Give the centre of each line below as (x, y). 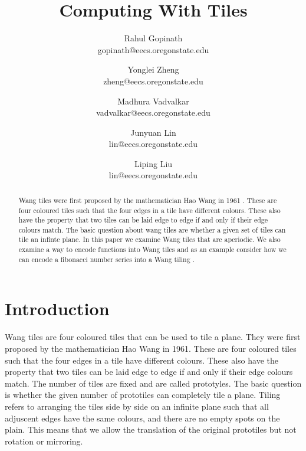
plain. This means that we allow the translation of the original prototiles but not (151, 429)
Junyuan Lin (153, 132)
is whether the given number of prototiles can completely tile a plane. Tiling (143, 395)
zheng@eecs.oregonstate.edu (153, 81)
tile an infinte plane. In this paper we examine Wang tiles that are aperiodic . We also (149, 239)
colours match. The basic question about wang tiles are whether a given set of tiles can (152, 229)
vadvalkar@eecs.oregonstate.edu (153, 112)
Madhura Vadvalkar (153, 101)
